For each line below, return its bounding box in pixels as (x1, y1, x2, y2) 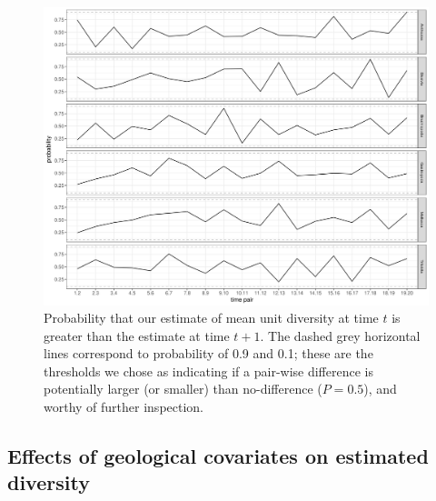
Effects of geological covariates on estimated (7, 442, 429, 470)
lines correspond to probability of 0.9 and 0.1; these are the (44, 344, 373, 363)
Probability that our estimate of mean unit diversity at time (44, 308, 379, 327)
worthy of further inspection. (44, 397, 204, 416)
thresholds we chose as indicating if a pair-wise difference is (44, 361, 373, 380)
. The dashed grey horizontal (260, 326, 421, 345)
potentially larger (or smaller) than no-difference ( (44, 379, 322, 398)
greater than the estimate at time (44, 326, 230, 345)
